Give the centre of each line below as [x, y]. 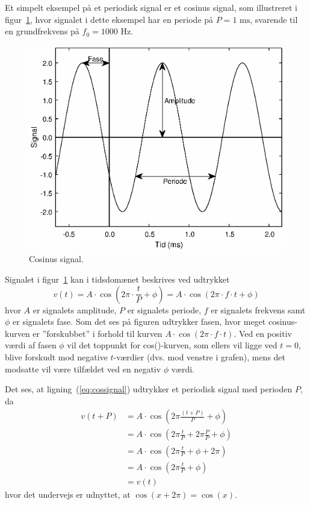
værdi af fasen [31, 345]
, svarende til [274, 19]
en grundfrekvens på [42, 31]
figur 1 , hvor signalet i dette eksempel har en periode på [109, 19]
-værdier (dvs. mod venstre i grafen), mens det [200, 357]
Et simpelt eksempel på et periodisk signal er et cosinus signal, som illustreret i [151, 7]
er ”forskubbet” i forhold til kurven [98, 333]
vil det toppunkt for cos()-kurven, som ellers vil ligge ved [172, 345]
